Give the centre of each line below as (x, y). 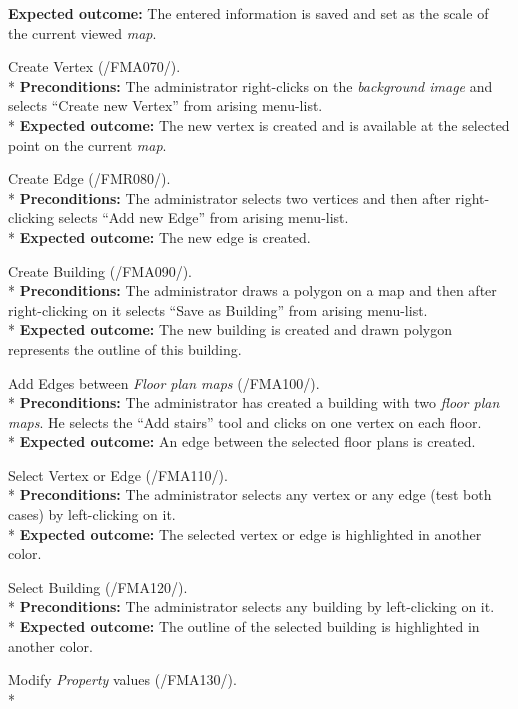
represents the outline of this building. (125, 348)
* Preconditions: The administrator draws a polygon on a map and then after (252, 290)
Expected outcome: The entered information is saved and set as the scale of (248, 13)
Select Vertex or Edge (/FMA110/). (118, 474)
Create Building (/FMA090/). (100, 270)
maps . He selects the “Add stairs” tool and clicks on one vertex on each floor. (245, 421)
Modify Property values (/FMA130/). (122, 679)
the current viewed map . (82, 32)
